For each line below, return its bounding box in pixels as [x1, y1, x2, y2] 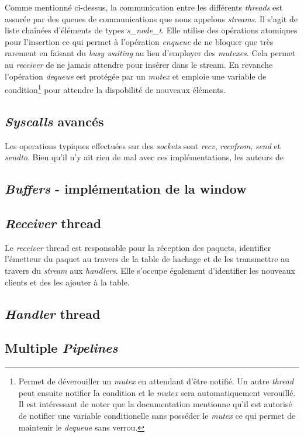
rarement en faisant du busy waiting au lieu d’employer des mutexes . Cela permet [5, 47, 296, 59]
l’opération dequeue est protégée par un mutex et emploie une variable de [5, 70, 267, 82]
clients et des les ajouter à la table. [5, 276, 130, 288]
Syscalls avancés [5, 112, 104, 130]
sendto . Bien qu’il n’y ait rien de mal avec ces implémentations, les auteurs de [5, 151, 284, 163]
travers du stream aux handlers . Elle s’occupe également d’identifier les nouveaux [5, 264, 295, 276]
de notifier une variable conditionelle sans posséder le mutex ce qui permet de [18, 409, 296, 421]
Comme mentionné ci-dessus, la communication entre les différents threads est [5, 1, 283, 13]
